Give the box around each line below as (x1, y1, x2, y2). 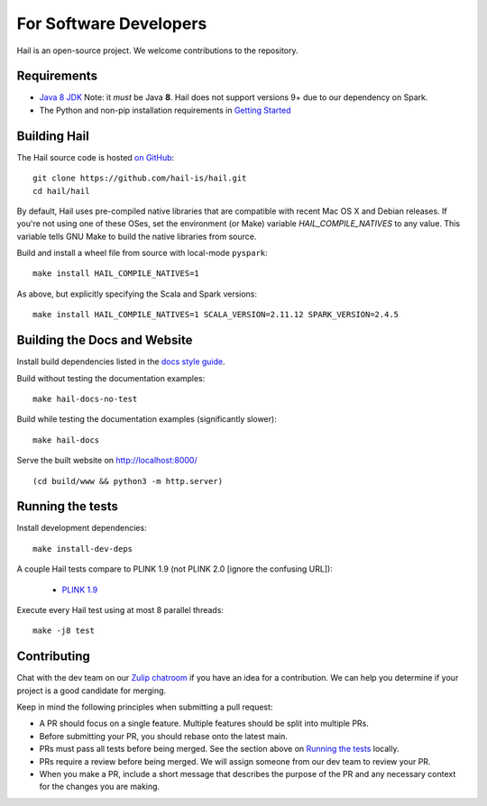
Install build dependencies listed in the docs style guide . (16, 356, 225, 367)
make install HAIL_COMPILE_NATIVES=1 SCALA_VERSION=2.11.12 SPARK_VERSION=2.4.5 (32, 309, 400, 320)
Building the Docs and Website (16, 333, 193, 348)
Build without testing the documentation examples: (16, 372, 206, 383)
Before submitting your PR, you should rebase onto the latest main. (39, 730, 288, 741)
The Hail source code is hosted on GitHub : (16, 151, 175, 162)
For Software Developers (16, 14, 207, 33)
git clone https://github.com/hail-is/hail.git (32, 173, 247, 184)
